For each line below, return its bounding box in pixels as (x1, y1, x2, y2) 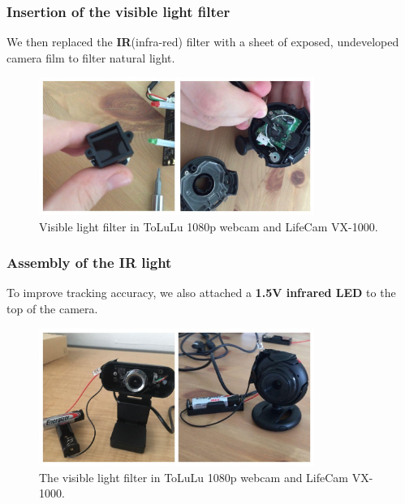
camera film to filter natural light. (6, 49, 175, 66)
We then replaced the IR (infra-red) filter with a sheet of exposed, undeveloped (6, 33, 399, 50)
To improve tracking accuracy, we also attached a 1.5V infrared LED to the (6, 284, 396, 301)
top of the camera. (6, 300, 98, 317)
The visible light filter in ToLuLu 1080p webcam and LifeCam (39, 468, 349, 485)
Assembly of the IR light (6, 252, 172, 273)
